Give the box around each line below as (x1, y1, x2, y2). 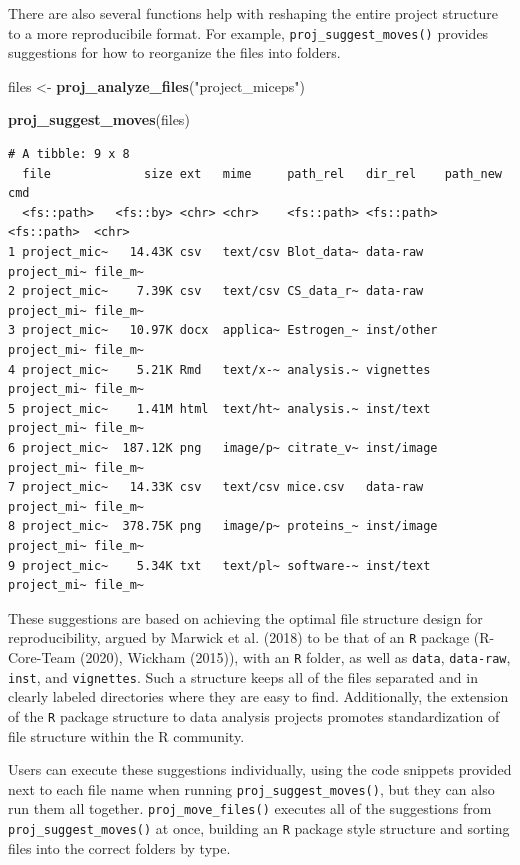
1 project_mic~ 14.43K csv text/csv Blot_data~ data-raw (8, 245, 424, 259)
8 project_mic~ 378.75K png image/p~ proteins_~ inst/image (8, 519, 438, 534)
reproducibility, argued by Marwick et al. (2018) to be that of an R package (8, 627, 470, 648)
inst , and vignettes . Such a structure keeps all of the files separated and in (8, 666, 478, 687)
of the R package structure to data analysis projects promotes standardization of (8, 705, 500, 726)
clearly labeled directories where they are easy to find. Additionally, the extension (8, 686, 509, 707)
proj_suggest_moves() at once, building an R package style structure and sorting (8, 818, 510, 838)
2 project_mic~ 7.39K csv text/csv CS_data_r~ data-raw (8, 284, 424, 299)
